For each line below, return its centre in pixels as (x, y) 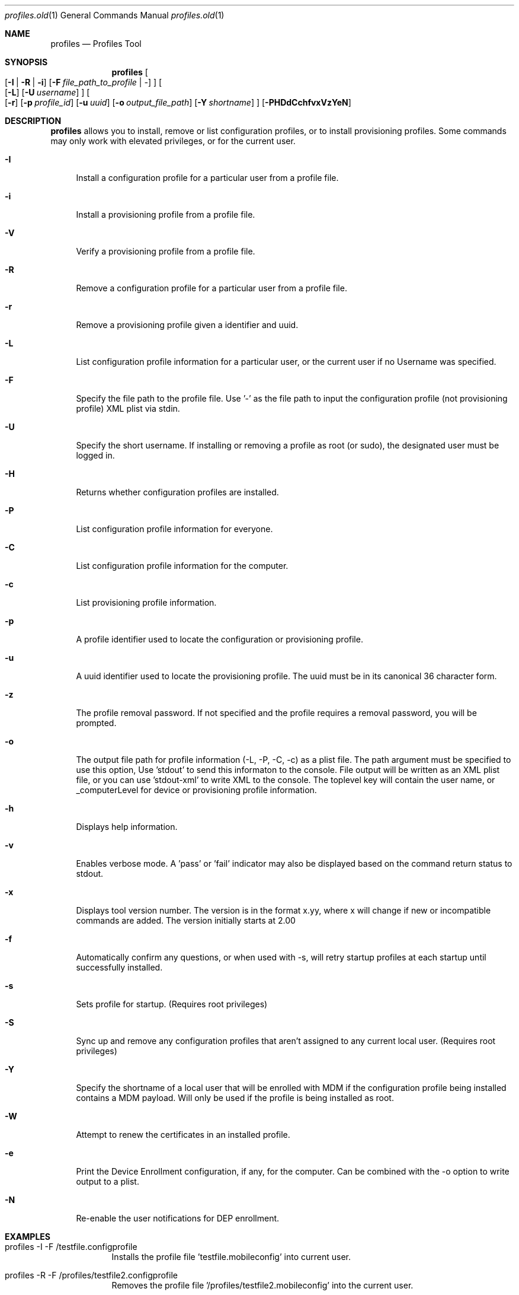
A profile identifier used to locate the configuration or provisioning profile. (220, 639)
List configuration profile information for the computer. (182, 566)
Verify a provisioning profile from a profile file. (166, 251)
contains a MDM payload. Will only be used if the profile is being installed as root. (235, 1098)
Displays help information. (127, 827)
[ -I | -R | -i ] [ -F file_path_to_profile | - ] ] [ (84, 82)
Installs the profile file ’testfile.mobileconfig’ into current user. (231, 1257)
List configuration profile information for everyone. (174, 529)
